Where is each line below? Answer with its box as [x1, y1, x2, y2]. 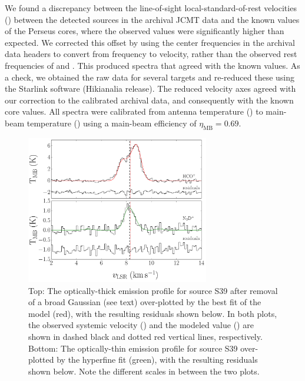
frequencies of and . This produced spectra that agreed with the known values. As [5, 59, 300, 71]
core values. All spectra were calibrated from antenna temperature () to [5, 105, 263, 118]
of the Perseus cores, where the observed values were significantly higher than [5, 25, 284, 37]
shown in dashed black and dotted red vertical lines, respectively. [28, 330, 263, 343]
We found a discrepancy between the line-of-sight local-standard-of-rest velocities [5, 2, 297, 14]
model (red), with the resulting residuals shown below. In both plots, [28, 307, 277, 319]
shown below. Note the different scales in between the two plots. [28, 365, 260, 377]
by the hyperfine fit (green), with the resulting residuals [57, 353, 258, 366]
